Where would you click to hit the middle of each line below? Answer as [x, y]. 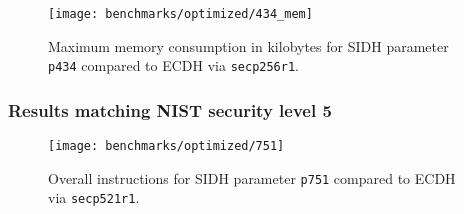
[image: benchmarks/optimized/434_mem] [180, 14]
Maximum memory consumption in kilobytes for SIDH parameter [248, 45]
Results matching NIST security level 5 [170, 109]
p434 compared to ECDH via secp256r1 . [174, 65]
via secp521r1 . [94, 197]
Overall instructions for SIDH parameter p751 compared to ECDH [252, 177]
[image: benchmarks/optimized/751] [166, 146]
